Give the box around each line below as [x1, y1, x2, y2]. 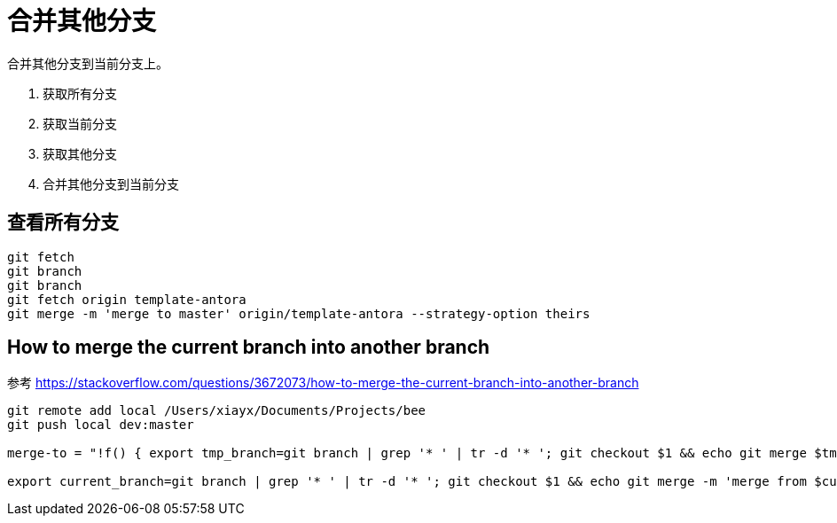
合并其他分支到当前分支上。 [7, 55, 168, 71]
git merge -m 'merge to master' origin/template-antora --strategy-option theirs [7, 306, 591, 321]
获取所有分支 [43, 85, 117, 101]
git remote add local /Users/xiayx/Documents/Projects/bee [7, 403, 426, 418]
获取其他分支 [43, 145, 117, 161]
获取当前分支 [43, 115, 117, 131]
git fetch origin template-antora [7, 292, 246, 307]
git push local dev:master [7, 418, 194, 433]
